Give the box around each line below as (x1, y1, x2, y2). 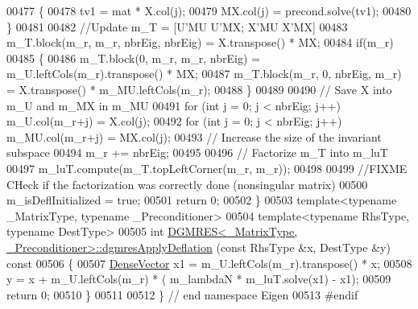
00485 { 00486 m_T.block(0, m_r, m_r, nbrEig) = (6, 49, 260, 66)
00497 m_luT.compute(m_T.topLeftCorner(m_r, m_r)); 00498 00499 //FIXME (6, 159, 408, 176)
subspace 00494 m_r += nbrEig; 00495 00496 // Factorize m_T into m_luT (6, 144, 388, 161)
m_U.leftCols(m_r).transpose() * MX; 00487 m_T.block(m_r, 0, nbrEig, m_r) (6, 65, 402, 82)
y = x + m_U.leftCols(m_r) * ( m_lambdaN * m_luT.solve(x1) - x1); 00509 (6, 270, 391, 287)
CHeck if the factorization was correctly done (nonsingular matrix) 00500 (6, 175, 368, 192)
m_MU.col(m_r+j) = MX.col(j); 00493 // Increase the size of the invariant (6, 128, 382, 145)
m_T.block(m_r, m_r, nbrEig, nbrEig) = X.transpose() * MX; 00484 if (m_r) (6, 34, 394, 51)
